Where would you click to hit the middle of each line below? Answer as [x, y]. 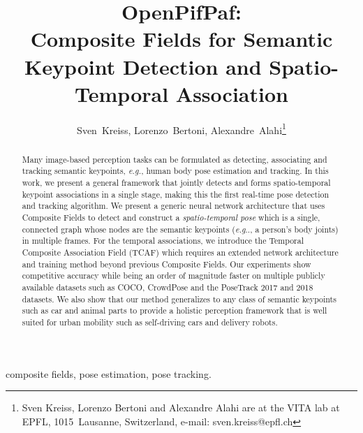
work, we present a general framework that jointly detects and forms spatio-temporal [176, 183]
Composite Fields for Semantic [181, 39]
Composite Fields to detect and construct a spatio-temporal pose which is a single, [171, 218]
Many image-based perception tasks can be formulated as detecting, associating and [175, 159]
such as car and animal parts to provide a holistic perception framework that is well [175, 310]
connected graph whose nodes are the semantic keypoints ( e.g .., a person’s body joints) [180, 229]
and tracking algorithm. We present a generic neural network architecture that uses [173, 206]
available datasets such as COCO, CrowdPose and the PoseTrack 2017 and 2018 [168, 287]
